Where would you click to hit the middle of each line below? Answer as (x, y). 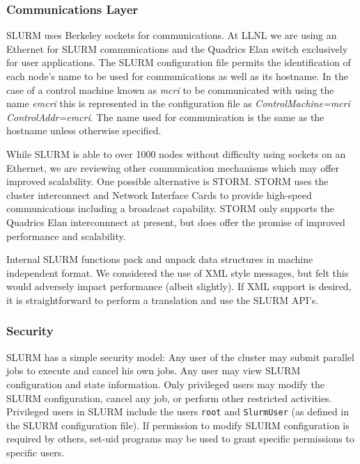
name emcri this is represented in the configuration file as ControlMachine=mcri (178, 103)
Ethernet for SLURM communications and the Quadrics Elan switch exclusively (177, 48)
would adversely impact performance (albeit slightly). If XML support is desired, (179, 286)
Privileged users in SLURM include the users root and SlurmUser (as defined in (178, 411)
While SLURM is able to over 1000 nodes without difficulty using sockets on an (176, 153)
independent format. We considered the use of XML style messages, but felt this (178, 272)
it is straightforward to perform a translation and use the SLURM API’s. (163, 299)
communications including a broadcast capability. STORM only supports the (170, 208)
